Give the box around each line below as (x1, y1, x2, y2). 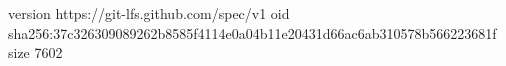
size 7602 (8, 42, 63, 63)
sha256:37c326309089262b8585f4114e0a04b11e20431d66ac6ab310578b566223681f (8, 22, 497, 43)
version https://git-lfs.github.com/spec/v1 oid (8, 3, 290, 23)
